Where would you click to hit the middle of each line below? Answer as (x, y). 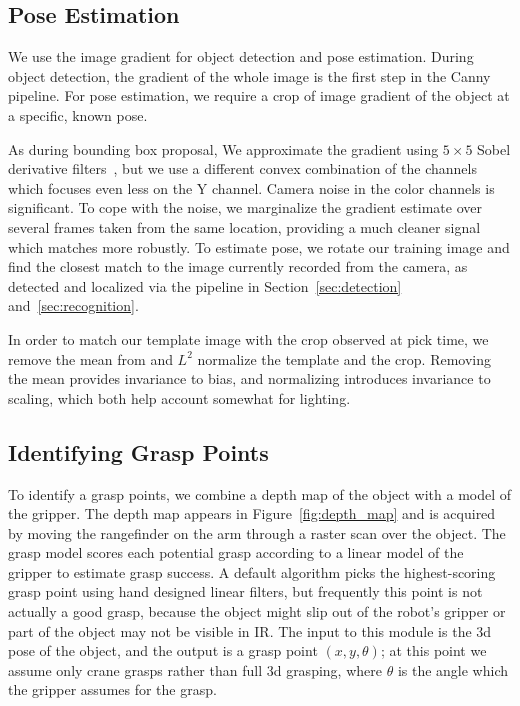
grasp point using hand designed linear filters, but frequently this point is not (245, 591)
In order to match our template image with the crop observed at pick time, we (248, 338)
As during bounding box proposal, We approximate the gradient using (223, 148)
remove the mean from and (90, 358)
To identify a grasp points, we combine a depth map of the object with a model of (260, 493)
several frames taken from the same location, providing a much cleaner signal (244, 226)
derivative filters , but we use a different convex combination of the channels (242, 168)
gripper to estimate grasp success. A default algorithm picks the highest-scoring (252, 571)
